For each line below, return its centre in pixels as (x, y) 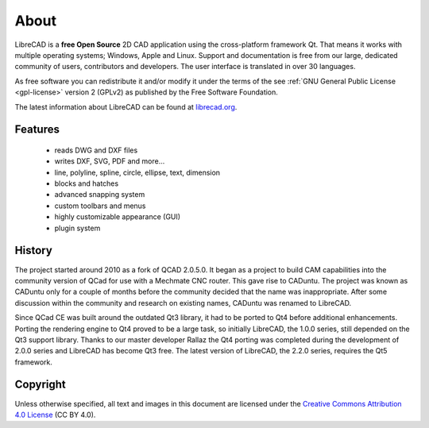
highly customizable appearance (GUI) (118, 217)
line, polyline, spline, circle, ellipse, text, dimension (137, 172)
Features (37, 130)
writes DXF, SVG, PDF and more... (110, 161)
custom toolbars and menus (100, 206)
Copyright (41, 385)
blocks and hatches (87, 183)
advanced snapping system (100, 195)
